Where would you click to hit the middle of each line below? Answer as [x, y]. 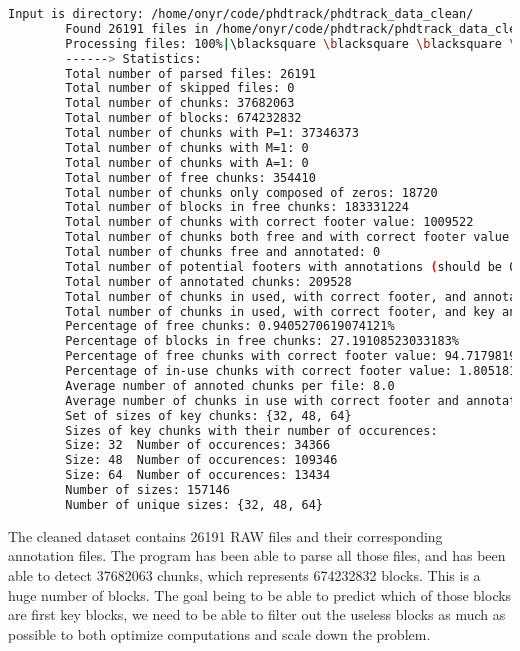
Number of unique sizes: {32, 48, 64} [194, 504]
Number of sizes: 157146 [147, 490]
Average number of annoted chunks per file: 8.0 [230, 385]
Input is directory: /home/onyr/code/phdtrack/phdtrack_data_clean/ [241, 14]
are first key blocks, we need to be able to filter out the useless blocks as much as [257, 614]
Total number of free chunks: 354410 [190, 177]
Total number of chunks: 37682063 [180, 103]
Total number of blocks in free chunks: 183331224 [237, 207]
